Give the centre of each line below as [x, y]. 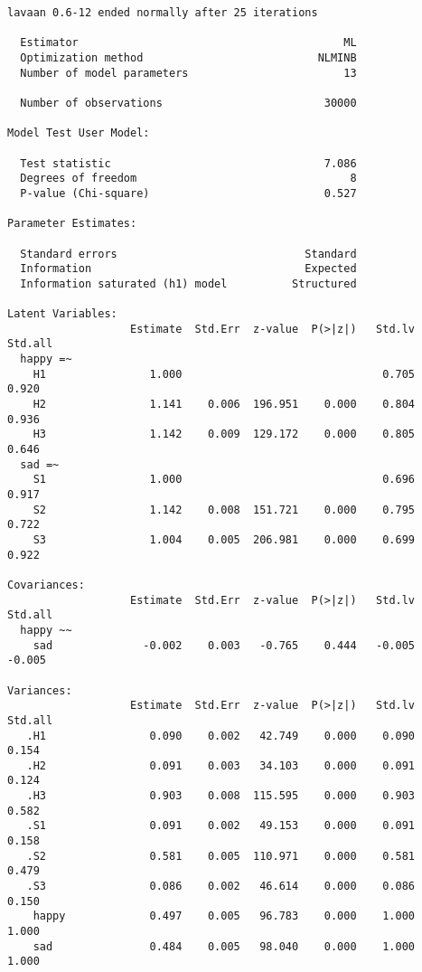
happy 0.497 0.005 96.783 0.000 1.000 [224, 916]
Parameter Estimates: [72, 224]
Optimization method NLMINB [188, 57]
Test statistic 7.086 [188, 163]
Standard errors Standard [188, 254]
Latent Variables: [62, 314]
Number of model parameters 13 [188, 73]
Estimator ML [188, 43]
